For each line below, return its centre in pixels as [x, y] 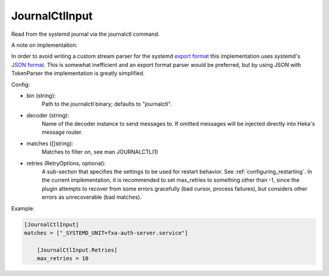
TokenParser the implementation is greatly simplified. [78, 74]
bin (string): [41, 95]
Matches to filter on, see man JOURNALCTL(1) [100, 152]
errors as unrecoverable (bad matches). [92, 197]
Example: [23, 208]
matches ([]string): [50, 143]
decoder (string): [48, 115]
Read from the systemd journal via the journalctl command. [85, 34]
